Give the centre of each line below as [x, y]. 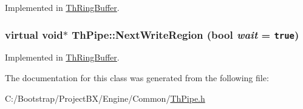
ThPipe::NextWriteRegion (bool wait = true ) [186, 34]
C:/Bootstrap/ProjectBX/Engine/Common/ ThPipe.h [105, 98]
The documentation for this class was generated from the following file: [137, 77]
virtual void [34, 34]
